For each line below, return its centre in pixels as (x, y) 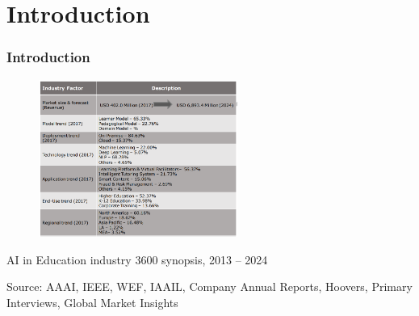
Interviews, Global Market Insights (92, 302)
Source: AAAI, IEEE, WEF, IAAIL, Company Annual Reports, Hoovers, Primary (209, 287)
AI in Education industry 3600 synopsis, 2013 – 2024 (137, 259)
